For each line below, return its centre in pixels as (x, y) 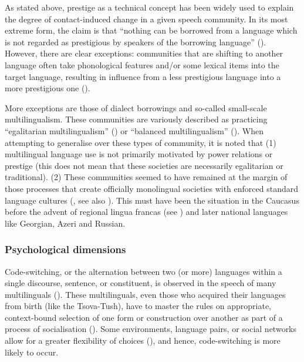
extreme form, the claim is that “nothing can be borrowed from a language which (151, 30)
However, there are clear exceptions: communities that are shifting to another (144, 53)
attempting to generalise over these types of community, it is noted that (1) (141, 142)
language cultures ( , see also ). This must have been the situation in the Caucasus (152, 200)
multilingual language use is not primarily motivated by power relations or (139, 154)
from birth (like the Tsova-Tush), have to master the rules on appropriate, (138, 306)
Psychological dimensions (65, 249)
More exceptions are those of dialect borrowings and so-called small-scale (136, 107)
